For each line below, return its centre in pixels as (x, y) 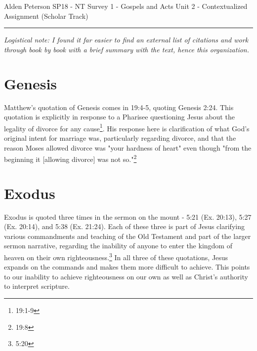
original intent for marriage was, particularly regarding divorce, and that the (120, 137)
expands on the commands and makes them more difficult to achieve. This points (127, 267)
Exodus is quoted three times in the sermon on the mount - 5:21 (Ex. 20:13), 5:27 (128, 216)
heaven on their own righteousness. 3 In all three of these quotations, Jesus (116, 256)
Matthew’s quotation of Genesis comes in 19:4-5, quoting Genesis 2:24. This (119, 107)
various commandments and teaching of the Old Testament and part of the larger (128, 236)
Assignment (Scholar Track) (46, 16)
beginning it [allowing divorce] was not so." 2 (70, 158)
